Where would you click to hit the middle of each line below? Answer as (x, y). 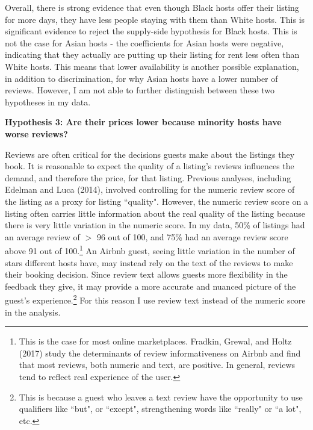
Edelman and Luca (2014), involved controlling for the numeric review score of (150, 189)
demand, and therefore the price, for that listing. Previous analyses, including (148, 177)
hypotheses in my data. (48, 101)
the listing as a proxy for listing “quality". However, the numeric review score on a (156, 201)
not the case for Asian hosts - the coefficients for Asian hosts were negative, (144, 42)
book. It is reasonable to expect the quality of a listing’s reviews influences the (150, 166)
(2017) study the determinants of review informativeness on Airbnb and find (160, 353)
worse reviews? (36, 133)
